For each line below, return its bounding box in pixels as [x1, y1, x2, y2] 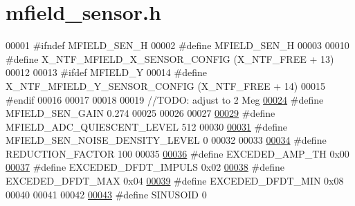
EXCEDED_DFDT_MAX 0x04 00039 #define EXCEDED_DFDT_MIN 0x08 [6, 174, 344, 188]
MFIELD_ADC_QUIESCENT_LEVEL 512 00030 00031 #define [6, 119, 288, 133]
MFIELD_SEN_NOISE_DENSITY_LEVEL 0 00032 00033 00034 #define [6, 133, 327, 147]
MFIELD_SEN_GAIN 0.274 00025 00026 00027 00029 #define [6, 106, 275, 120]
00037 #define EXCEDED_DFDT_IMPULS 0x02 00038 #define [6, 160, 284, 174]
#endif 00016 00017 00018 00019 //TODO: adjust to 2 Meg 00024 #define [6, 92, 324, 106]
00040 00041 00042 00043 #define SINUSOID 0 [6, 187, 207, 201]
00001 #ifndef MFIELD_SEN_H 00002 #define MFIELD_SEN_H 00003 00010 [6, 38, 349, 53]
